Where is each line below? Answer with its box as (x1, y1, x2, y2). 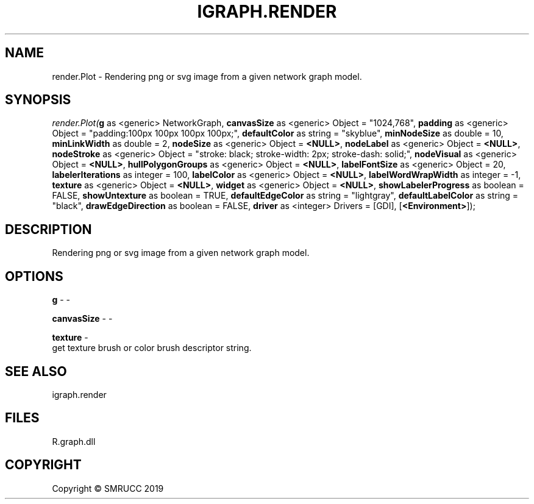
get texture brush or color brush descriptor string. (52, 343, 252, 353)
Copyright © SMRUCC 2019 (52, 483, 164, 494)
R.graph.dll (52, 436, 96, 447)
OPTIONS (5, 268, 63, 284)
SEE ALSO (5, 363, 67, 379)
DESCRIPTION (5, 221, 92, 237)
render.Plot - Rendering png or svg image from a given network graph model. (52, 71, 362, 82)
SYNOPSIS (5, 92, 71, 108)
